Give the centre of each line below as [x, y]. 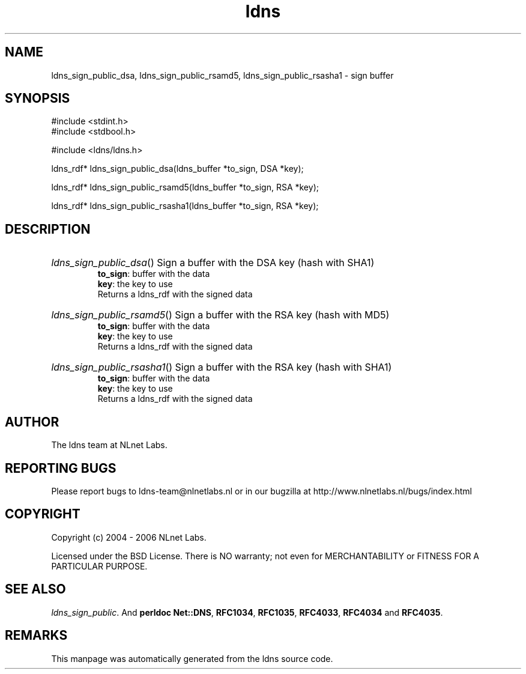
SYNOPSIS [38, 99]
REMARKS [36, 636]
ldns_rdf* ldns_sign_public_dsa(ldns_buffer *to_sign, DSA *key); [177, 169]
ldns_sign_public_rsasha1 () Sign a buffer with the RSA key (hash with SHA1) [222, 367]
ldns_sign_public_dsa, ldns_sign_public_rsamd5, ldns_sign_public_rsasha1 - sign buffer [222, 75]
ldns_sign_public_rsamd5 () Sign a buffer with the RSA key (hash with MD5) [220, 315]
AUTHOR [32, 422]
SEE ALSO [35, 589]
